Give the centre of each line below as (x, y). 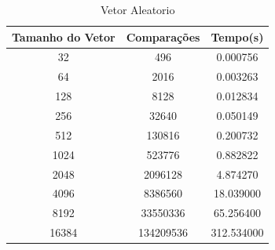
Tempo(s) (237, 36)
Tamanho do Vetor (64, 36)
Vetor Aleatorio (137, 9)
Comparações (163, 36)
